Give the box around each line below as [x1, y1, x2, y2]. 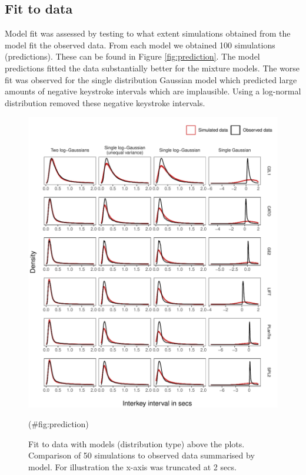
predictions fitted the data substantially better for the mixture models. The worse [5, 61, 300, 74]
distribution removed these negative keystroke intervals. [5, 96, 205, 109]
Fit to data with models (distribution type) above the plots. [28, 437, 245, 450]
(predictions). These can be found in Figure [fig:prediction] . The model [5, 50, 260, 63]
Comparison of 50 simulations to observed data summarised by [28, 449, 255, 461]
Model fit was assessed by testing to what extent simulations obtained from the [5, 27, 291, 40]
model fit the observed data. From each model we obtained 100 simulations [5, 38, 275, 51]
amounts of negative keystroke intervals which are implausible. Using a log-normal [5, 85, 301, 97]
